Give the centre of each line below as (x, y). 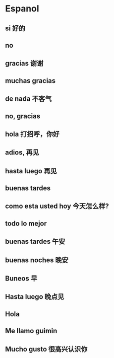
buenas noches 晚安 (37, 260)
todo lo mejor (26, 223)
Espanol (22, 9)
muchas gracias (30, 81)
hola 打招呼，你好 (32, 134)
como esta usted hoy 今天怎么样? (57, 206)
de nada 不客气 (28, 99)
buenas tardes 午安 (35, 242)
